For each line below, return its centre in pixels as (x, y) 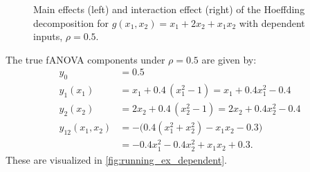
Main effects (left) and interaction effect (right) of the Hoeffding (169, 9)
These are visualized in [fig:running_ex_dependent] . (116, 159)
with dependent (272, 22)
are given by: (229, 59)
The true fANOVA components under (85, 59)
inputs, (48, 36)
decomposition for (71, 22)
